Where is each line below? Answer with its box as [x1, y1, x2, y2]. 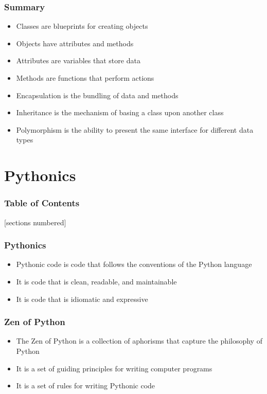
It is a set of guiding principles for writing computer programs [16, 363, 212, 373]
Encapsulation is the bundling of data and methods [16, 89, 179, 100]
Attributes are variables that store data [16, 55, 140, 66]
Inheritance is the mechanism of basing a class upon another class [16, 107, 224, 118]
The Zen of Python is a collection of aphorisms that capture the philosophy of [16, 335, 262, 346]
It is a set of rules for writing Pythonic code [16, 380, 155, 391]
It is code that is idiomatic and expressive [16, 293, 148, 304]
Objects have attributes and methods [16, 38, 134, 48]
